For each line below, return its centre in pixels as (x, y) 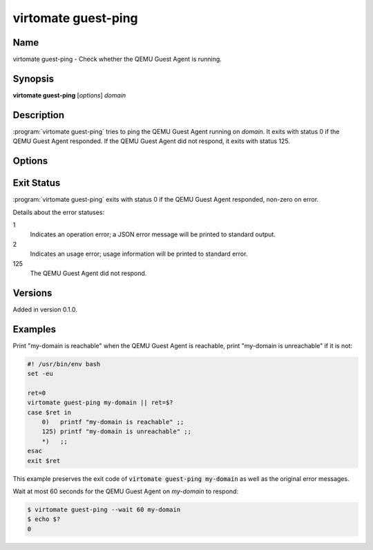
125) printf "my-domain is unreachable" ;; (116, 432)
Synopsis (34, 78)
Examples (35, 329)
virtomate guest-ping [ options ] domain (69, 95)
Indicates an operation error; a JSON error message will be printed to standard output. (153, 234)
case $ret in (49, 412)
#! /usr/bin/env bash (64, 364)
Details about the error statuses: (59, 212)
